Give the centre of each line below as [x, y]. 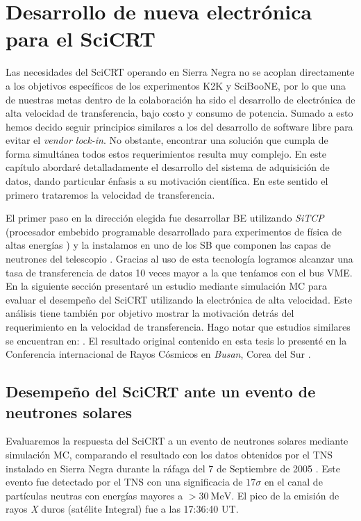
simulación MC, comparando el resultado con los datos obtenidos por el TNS [169, 454]
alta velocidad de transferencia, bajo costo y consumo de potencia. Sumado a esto [179, 113]
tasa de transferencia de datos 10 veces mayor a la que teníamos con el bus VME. [179, 272]
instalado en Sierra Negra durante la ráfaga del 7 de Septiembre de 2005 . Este [173, 468]
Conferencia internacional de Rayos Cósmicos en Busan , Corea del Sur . [158, 354]
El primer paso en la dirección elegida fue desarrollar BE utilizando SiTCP [165, 218]
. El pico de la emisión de [285, 495]
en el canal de [293, 482]
